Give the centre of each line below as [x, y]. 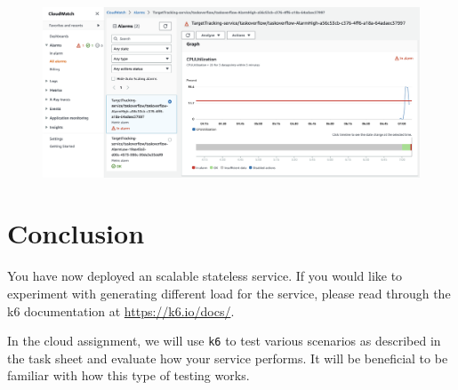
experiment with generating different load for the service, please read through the [229, 294]
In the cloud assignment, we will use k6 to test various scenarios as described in [224, 341]
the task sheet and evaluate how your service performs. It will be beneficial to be [228, 358]
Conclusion [76, 233]
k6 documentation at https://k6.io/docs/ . [121, 310]
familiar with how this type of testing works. [129, 375]
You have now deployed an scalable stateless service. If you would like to [205, 276]
